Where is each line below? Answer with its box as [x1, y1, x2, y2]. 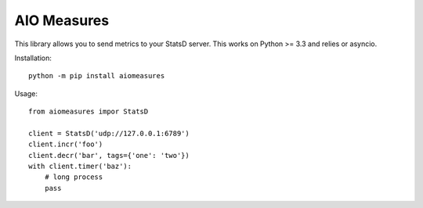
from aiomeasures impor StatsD [28, 107, 149, 117]
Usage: [14, 88, 38, 98]
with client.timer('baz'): [28, 162, 132, 171]
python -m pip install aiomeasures [28, 71, 165, 81]
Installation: [14, 53, 52, 63]
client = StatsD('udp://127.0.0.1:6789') [28, 129, 190, 138]
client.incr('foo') [28, 140, 103, 149]
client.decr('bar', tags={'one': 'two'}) [28, 151, 190, 160]
